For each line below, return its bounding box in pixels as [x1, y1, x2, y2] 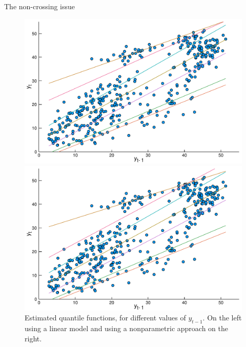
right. [25, 333, 42, 343]
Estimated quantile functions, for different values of [25, 312, 186, 323]
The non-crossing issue [4, 1, 75, 11]
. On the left [202, 312, 242, 323]
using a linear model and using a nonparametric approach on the [25, 323, 229, 334]
